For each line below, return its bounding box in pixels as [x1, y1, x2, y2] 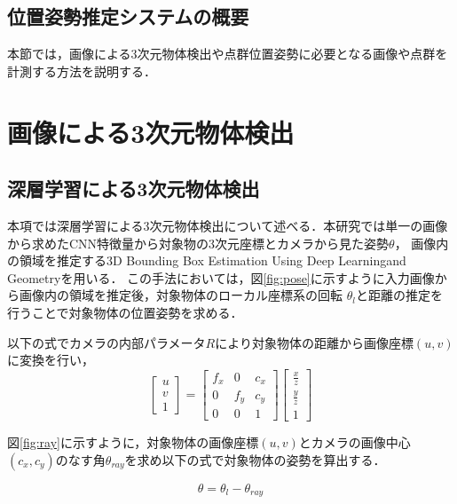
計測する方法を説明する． [7, 61, 156, 80]
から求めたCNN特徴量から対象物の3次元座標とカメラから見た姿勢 [7, 233, 390, 252]
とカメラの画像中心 [298, 433, 411, 452]
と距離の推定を [355, 286, 443, 304]
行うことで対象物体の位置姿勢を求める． [7, 303, 243, 321]
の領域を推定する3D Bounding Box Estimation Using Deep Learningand [7, 251, 406, 270]
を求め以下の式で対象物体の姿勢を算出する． [124, 450, 386, 469]
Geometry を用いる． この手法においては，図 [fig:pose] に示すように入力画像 [7, 268, 435, 287]
